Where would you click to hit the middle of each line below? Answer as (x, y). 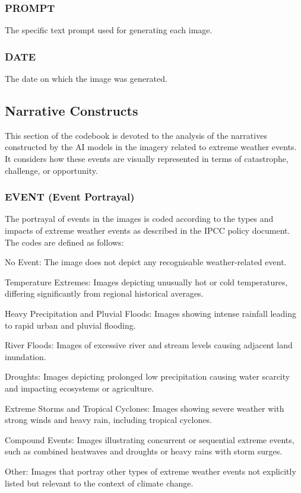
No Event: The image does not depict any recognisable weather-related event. (146, 262)
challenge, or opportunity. (51, 170)
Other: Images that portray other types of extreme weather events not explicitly (150, 471)
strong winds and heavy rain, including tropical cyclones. (108, 420)
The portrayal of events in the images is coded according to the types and (139, 219)
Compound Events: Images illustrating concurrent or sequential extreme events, (150, 439)
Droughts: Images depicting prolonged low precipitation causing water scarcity (148, 376)
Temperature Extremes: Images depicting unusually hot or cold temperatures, (146, 282)
